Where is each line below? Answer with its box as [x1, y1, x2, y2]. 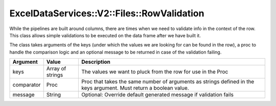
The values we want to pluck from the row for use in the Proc [81, 68, 228, 75]
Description [81, 59, 111, 66]
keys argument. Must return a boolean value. [81, 85, 189, 92]
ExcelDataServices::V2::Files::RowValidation [9, 8, 204, 19]
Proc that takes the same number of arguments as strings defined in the [81, 78, 255, 85]
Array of [46, 65, 66, 72]
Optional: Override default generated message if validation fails [81, 91, 234, 98]
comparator [12, 82, 41, 89]
